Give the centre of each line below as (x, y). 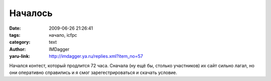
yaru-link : (20, 56)
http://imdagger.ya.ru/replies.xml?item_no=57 (96, 56)
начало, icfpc (63, 35)
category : (20, 42)
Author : (18, 49)
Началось (31, 13)
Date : (15, 28)
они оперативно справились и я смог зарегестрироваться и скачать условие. (93, 72)
